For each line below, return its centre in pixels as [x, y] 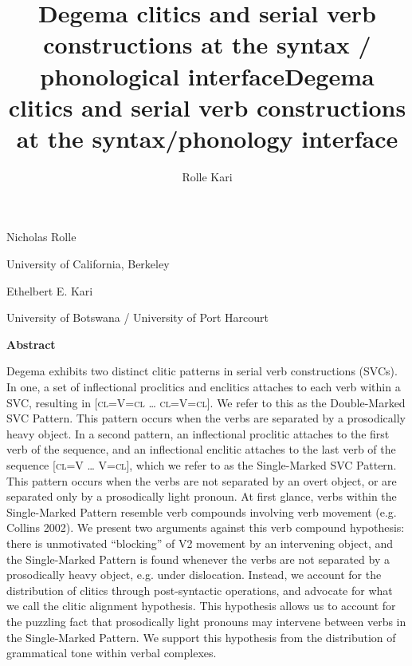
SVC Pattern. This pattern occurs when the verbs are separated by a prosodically [206, 418]
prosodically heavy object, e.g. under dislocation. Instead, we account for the [194, 575]
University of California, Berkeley [88, 264]
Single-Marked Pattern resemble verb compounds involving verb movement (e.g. [202, 511]
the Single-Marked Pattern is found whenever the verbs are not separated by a [198, 559]
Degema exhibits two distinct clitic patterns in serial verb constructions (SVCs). [202, 371]
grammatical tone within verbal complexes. [112, 653]
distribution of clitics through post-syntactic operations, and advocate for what [200, 590]
